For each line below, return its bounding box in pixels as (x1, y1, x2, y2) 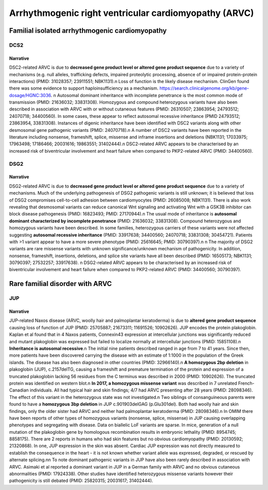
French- (238, 380, 255, 386)
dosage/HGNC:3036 (9, 92, 52, 98)
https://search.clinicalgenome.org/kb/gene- (159, 85, 249, 92)
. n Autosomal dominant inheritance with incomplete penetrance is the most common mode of (51, 92, 243, 98)
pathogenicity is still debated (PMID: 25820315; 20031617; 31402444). (9, 478, 153, 484)
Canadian (9, 387, 29, 393)
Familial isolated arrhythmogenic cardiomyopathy (9, 26, 167, 35)
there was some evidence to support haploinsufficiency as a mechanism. (9, 85, 159, 92)
